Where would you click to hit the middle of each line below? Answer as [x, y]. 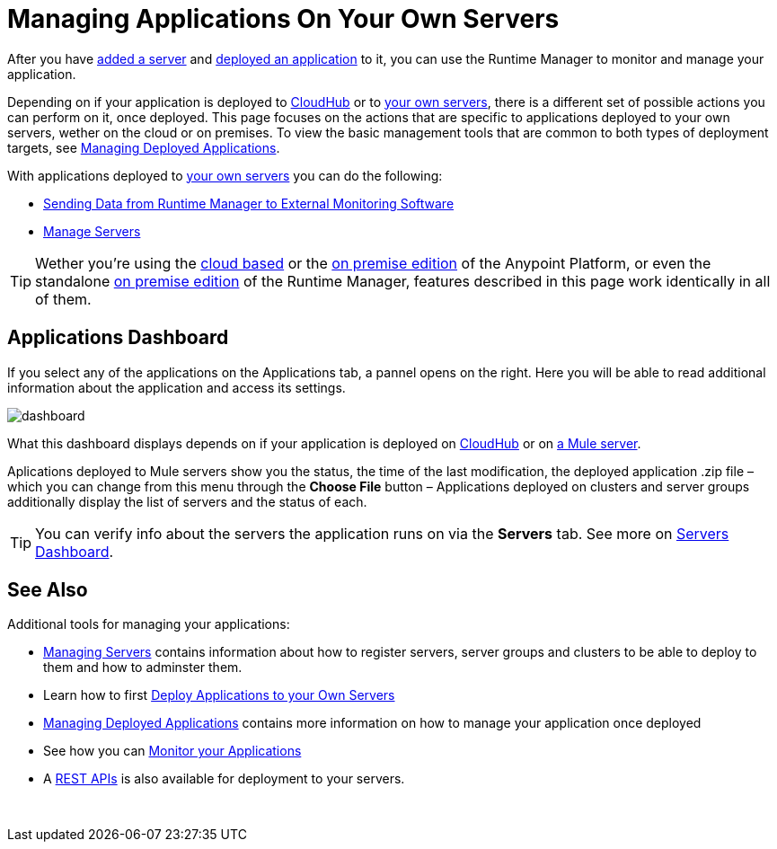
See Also [48, 590]
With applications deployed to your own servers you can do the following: [225, 175]
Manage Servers [92, 231]
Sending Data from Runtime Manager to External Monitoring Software [249, 203]
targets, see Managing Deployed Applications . [144, 147]
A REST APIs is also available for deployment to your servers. [224, 779]
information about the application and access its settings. [177, 387]
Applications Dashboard [118, 338]
